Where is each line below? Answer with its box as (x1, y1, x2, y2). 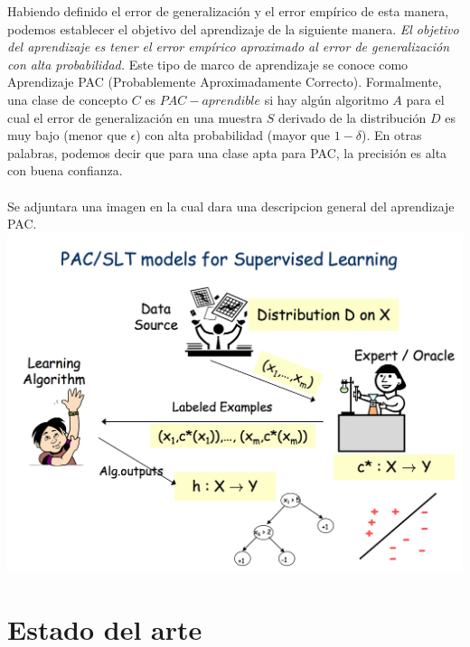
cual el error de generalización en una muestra (7, 108, 263, 127)
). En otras (362, 126, 422, 145)
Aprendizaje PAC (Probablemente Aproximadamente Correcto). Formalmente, (7, 72, 442, 91)
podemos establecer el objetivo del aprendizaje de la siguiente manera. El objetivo (7, 19, 459, 38)
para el (406, 89, 445, 108)
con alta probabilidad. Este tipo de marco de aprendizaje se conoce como (7, 54, 409, 73)
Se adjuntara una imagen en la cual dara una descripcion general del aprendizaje (7, 196, 455, 215)
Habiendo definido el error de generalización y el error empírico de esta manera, (7, 2, 449, 20)
